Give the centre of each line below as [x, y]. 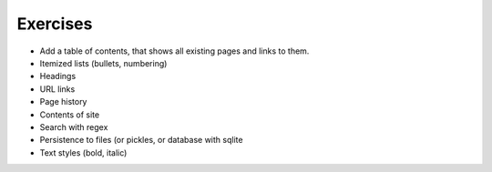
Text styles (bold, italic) [83, 152]
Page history [63, 102]
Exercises [55, 24]
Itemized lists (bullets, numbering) [103, 63]
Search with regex [74, 126]
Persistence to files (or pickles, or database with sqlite [141, 140]
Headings [58, 76]
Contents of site [70, 115]
